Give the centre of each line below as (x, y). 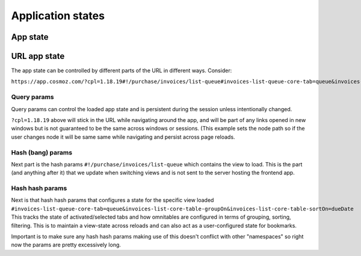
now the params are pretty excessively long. (66, 245)
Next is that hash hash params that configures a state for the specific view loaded (113, 200)
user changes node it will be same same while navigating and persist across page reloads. (123, 137)
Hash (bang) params (42, 152)
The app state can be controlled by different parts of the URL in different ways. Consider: (122, 71)
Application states (58, 16)
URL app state (38, 56)
